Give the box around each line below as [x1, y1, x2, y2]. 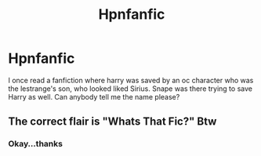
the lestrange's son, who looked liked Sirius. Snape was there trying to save [8, 84, 253, 93]
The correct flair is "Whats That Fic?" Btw [8, 115, 217, 129]
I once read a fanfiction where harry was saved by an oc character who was [8, 75, 254, 85]
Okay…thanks [8, 139, 63, 150]
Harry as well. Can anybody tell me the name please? [8, 92, 180, 101]
